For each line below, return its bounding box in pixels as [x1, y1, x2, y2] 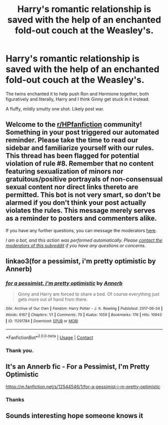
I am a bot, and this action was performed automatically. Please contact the [5, 237, 163, 243]
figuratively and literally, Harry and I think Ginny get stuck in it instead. [5, 96, 150, 102]
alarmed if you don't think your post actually [5, 199, 147, 207]
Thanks [5, 396, 24, 403]
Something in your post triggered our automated [5, 128, 159, 137]
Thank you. [5, 347, 34, 354]
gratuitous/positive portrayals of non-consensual [5, 175, 163, 184]
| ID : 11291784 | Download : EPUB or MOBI [5, 318, 79, 323]
